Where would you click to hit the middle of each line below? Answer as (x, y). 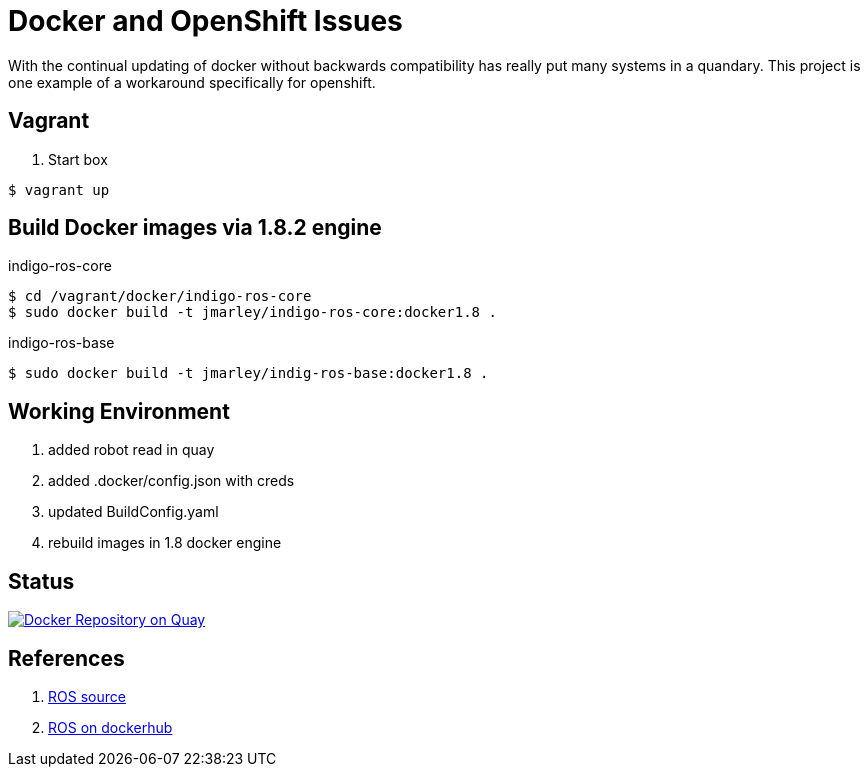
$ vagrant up (59, 189)
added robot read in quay (131, 450)
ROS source (87, 696)
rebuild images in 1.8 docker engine (165, 543)
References (66, 658)
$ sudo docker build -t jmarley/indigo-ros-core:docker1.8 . (252, 312)
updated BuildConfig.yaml (133, 512)
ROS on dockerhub (110, 727)
